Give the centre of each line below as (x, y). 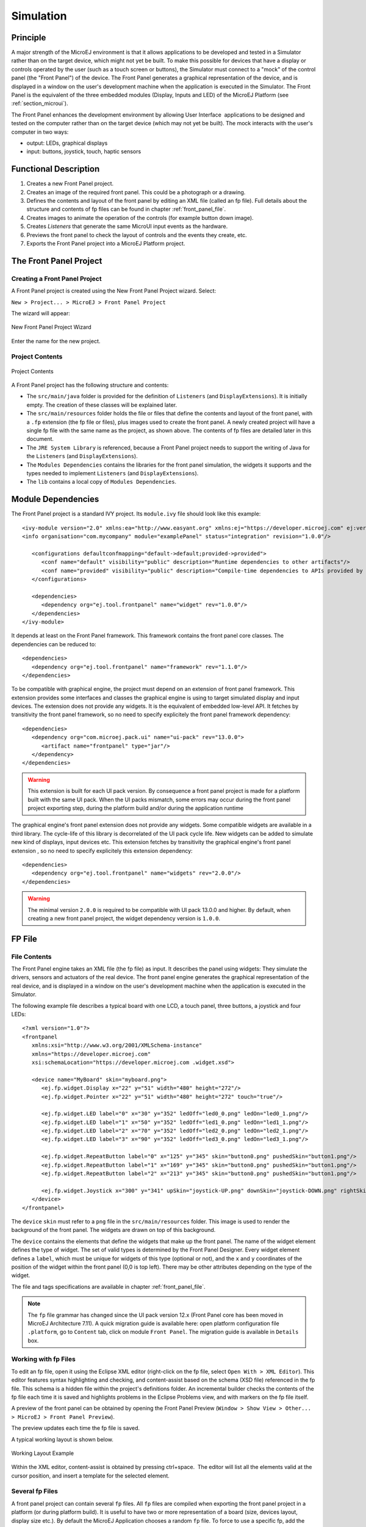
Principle (29, 38)
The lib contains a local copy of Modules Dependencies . (102, 482)
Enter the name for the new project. (56, 341)
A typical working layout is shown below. (63, 1439)
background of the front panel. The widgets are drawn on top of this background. (113, 1230)
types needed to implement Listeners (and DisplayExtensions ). (113, 473)
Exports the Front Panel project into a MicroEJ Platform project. (106, 243)
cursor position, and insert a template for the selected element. (91, 1476)
